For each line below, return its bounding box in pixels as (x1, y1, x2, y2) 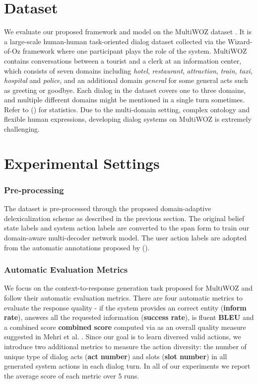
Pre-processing (4, 183, 64, 196)
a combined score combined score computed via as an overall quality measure (4, 321, 246, 332)
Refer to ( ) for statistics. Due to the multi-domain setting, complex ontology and (4, 104, 250, 114)
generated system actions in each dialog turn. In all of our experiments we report (4, 361, 251, 371)
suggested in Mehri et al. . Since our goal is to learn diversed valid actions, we (4, 331, 241, 342)
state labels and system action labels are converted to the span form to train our (4, 223, 250, 233)
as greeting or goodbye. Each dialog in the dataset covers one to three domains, (4, 84, 246, 95)
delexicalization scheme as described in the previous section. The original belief (4, 213, 245, 223)
